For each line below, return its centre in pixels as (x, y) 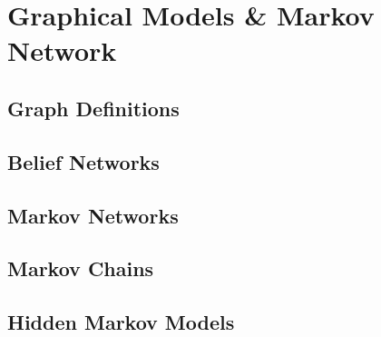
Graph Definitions (93, 108)
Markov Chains (81, 268)
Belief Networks (83, 161)
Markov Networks (93, 215)
